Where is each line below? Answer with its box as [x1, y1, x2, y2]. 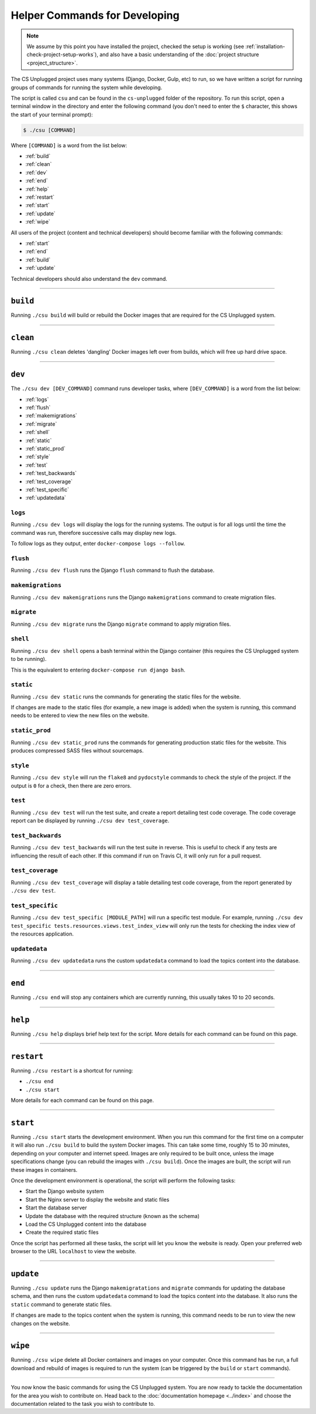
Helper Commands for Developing [11, 9, 180, 22]
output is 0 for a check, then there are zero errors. [11, 782, 132, 789]
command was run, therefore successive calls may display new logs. [11, 529, 177, 536]
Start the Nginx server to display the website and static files [25, 1196, 170, 1203]
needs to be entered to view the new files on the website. [11, 712, 149, 719]
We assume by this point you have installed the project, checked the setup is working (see [26, 43, 245, 50]
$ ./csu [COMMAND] [23, 127, 76, 133]
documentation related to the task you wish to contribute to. [11, 1401, 155, 1408]
